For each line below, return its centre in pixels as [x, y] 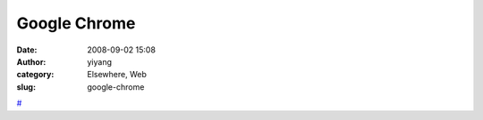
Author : [31, 61]
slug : [26, 87]
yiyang [99, 61]
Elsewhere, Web [117, 75]
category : [35, 75]
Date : [27, 50]
